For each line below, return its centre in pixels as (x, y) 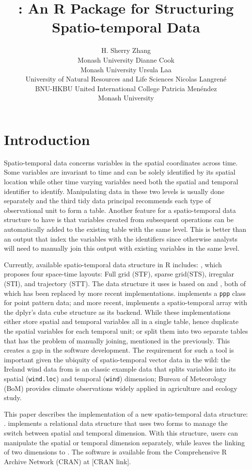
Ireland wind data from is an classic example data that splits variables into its (120, 369)
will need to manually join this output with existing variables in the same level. (122, 248)
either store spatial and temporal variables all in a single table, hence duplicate (121, 321)
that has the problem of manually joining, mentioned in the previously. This (117, 340)
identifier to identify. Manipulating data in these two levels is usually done (114, 191)
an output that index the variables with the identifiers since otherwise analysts (121, 238)
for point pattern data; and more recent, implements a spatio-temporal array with (126, 302)
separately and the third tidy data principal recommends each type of (107, 201)
